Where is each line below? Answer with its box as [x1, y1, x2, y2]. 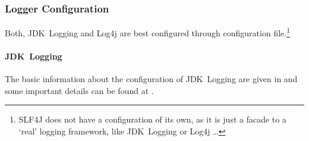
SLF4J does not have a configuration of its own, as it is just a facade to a [18, 113, 286, 126]
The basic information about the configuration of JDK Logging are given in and [5, 73, 298, 85]
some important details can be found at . [5, 84, 154, 96]
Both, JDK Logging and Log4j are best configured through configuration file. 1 [5, 25, 291, 39]
